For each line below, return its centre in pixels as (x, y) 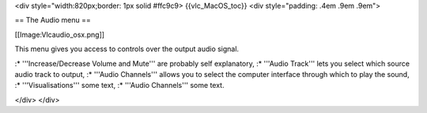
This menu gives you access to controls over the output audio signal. (127, 49)
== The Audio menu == (53, 20)
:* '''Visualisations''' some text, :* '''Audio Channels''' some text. (119, 86)
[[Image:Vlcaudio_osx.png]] (60, 35)
